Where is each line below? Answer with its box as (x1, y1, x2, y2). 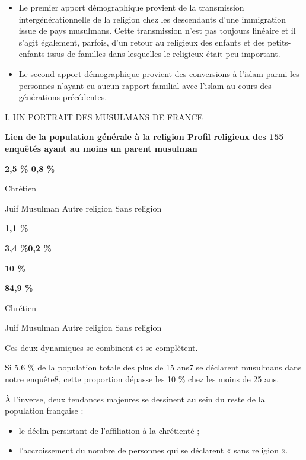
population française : (5, 404, 84, 417)
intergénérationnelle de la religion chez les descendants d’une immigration (18, 12, 286, 25)
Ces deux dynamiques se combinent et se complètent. (5, 341, 198, 353)
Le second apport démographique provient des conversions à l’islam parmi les (18, 67, 299, 79)
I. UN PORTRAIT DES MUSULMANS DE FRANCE (5, 110, 203, 123)
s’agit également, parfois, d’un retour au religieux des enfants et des (18, 36, 265, 48)
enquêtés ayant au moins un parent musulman (5, 142, 197, 154)
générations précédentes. (18, 91, 107, 103)
